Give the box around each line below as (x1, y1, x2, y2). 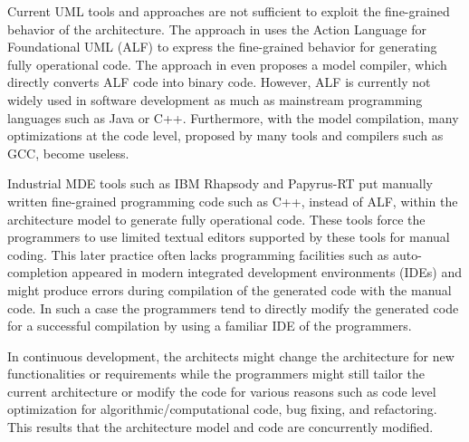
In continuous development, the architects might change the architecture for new (7, 346, 455, 365)
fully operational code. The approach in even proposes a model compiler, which (7, 54, 447, 73)
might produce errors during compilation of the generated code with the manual (7, 280, 452, 299)
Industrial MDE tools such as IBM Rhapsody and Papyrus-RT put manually (7, 174, 434, 193)
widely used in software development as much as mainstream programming (7, 90, 423, 109)
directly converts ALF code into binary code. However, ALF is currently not (7, 72, 431, 91)
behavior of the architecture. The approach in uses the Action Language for (7, 19, 426, 38)
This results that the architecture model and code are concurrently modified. (7, 418, 434, 437)
